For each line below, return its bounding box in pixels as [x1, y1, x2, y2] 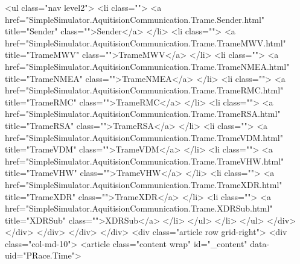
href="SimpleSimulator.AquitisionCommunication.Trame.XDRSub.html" [5, 202, 273, 215]
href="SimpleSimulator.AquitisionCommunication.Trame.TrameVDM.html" [5, 131, 283, 143]
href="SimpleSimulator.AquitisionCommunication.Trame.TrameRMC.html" [5, 84, 284, 96]
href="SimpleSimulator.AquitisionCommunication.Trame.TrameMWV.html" [5, 36, 286, 49]
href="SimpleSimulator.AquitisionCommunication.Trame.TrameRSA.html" [5, 107, 281, 120]
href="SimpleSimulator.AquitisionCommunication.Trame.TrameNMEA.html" [5, 60, 290, 72]
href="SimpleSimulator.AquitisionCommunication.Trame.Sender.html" [5, 13, 265, 25]
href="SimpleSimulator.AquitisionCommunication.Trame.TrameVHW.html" [5, 154, 284, 167]
